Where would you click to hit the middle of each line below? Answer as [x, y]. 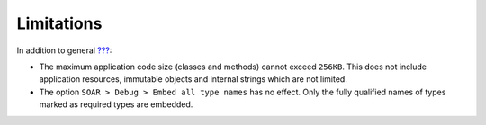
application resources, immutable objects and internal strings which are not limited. [193, 79]
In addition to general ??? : [64, 50]
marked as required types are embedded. [116, 104]
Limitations [59, 23]
